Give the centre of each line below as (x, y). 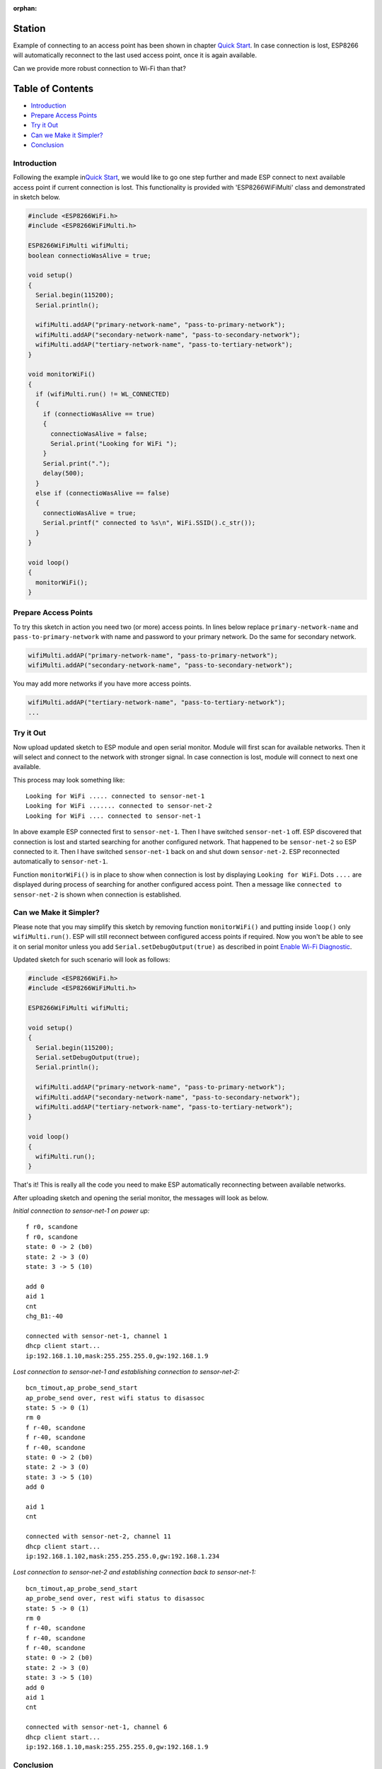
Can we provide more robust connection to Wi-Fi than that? (100, 68)
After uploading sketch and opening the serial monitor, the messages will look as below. (141, 1198)
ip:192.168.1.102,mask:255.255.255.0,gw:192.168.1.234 (123, 1556)
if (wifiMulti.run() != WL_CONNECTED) (103, 394)
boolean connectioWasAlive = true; (89, 255)
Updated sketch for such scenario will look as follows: (92, 960)
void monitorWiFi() (62, 374)
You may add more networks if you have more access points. (102, 684)
